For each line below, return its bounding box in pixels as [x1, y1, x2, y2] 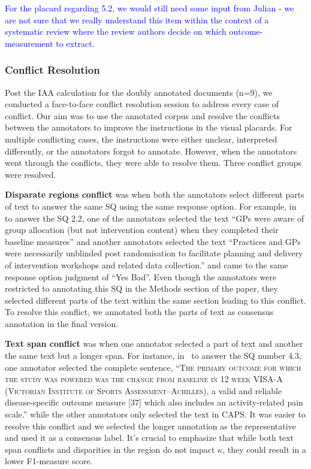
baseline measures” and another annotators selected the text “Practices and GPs [5, 235, 301, 247]
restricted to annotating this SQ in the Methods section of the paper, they [5, 282, 278, 295]
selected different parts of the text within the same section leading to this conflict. [5, 293, 306, 306]
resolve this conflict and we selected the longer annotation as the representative [5, 419, 296, 432]
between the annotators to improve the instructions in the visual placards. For [5, 121, 292, 134]
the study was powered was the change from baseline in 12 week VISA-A [5, 373, 283, 385]
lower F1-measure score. [5, 455, 93, 467]
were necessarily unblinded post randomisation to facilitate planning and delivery [5, 247, 303, 259]
